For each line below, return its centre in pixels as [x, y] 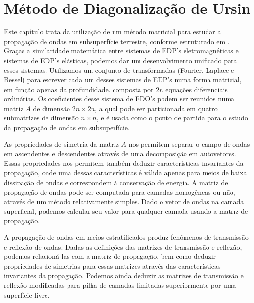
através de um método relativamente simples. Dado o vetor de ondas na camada [124, 201]
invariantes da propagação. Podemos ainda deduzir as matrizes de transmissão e [124, 275]
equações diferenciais [196, 89]
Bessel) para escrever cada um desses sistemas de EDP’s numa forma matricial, [123, 80]
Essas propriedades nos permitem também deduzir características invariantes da [124, 163]
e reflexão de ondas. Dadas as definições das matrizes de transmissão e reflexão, [123, 246]
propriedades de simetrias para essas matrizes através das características [112, 266]
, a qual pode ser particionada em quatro [156, 108]
